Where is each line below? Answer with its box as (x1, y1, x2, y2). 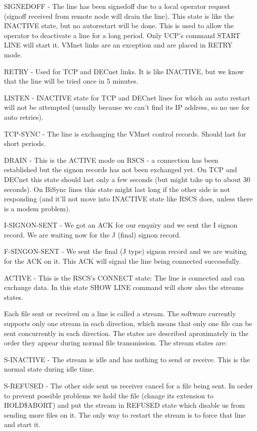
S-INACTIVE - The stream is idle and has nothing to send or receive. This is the (4, 354, 250, 364)
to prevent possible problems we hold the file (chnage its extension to (4, 390, 214, 400)
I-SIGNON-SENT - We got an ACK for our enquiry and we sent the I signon (4, 220, 238, 230)
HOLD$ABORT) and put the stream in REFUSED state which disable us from (4, 400, 245, 410)
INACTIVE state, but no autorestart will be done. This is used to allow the (4, 20, 234, 31)
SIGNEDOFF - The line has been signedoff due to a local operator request (4, 1, 230, 11)
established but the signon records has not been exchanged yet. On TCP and (4, 164, 237, 175)
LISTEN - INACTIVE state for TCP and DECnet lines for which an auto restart (4, 92, 251, 102)
